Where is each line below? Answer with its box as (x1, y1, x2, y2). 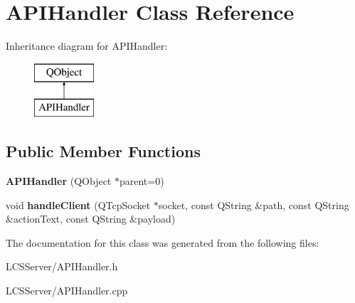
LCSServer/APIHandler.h (6, 259, 118, 274)
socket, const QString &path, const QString (158, 197, 349, 212)
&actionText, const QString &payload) (6, 211, 176, 226)
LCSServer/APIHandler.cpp (6, 283, 128, 298)
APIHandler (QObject (6, 174, 112, 188)
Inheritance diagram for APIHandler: (6, 38, 168, 53)
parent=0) (119, 174, 164, 188)
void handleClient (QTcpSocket (6, 197, 151, 212)
